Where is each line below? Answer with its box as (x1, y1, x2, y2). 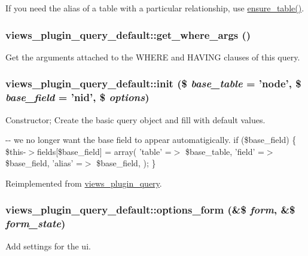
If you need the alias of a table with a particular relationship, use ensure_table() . (5, 2, 304, 14)
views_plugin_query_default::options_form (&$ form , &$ (5, 202, 295, 217)
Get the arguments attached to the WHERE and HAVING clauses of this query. (5, 50, 300, 63)
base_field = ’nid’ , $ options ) (5, 90, 150, 105)
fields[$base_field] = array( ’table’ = (36, 145, 172, 157)
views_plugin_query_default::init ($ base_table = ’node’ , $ (5, 76, 301, 91)
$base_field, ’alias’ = (5, 157, 83, 169)
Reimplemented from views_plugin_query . (5, 176, 162, 189)
